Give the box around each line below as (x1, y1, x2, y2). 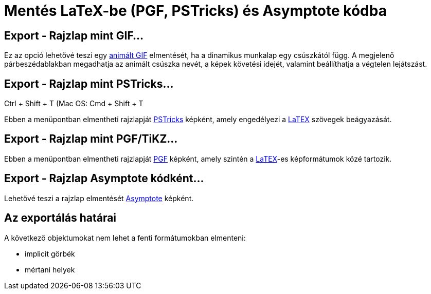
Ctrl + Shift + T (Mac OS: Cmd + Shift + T (4, 99, 143, 108)
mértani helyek (25, 265, 75, 274)
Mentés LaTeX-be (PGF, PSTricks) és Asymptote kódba (4, 2, 387, 19)
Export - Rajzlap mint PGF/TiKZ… (4, 132, 178, 146)
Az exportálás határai (4, 211, 117, 225)
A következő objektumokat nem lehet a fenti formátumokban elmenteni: (4, 233, 246, 242)
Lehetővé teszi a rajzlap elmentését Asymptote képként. (4, 193, 194, 203)
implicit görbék (25, 249, 75, 258)
